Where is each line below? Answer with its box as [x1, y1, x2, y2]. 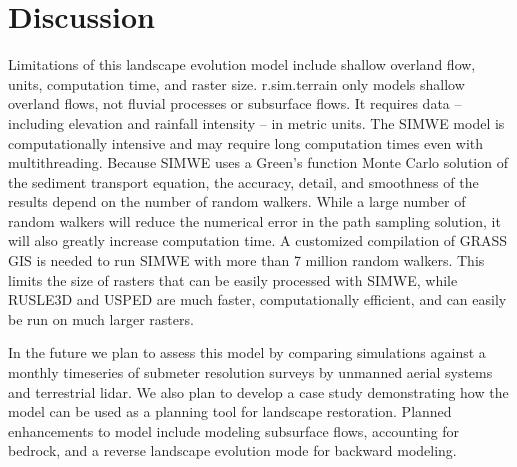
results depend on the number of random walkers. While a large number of [8, 191, 466, 212]
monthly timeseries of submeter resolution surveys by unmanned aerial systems [8, 362, 493, 383]
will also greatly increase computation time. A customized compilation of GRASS [8, 230, 508, 251]
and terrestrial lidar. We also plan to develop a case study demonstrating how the [8, 381, 509, 402]
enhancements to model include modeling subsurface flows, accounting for [8, 420, 460, 441]
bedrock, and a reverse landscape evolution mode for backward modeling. [8, 440, 457, 461]
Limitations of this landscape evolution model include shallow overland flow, [8, 54, 476, 75]
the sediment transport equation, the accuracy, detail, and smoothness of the [8, 171, 479, 192]
